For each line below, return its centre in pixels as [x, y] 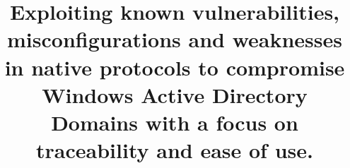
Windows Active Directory [175, 94]
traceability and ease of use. [175, 150]
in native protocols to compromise [175, 67]
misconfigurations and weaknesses [175, 39]
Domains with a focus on [175, 122]
